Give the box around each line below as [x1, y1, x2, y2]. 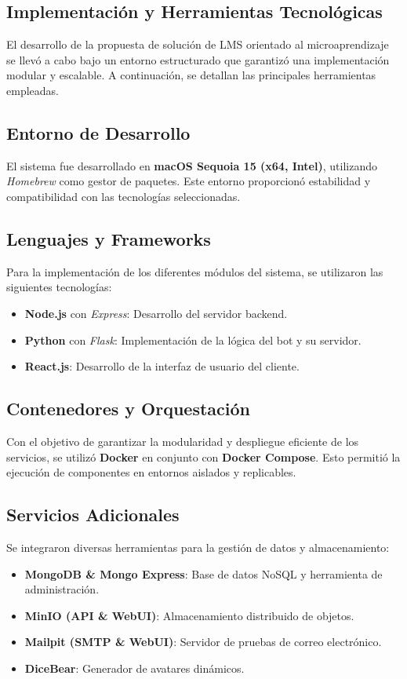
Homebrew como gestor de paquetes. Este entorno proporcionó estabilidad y [6, 173, 371, 189]
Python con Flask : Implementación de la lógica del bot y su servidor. [24, 331, 362, 348]
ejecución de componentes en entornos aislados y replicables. [6, 464, 296, 480]
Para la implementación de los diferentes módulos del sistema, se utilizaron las [6, 263, 383, 279]
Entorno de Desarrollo [6, 120, 191, 144]
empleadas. [6, 82, 59, 98]
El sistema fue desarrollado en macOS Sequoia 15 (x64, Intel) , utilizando [6, 157, 377, 173]
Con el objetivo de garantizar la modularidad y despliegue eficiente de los [6, 433, 359, 449]
